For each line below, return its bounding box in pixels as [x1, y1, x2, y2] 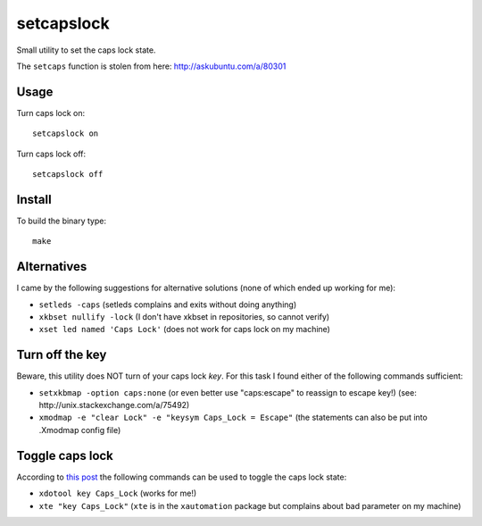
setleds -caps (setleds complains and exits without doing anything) [38, 299, 297, 310]
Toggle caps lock [16, 447, 113, 463]
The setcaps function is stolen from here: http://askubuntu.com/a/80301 [16, 61, 287, 71]
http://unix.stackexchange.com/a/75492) [38, 400, 190, 411]
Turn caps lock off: [16, 148, 87, 159]
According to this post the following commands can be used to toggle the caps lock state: [16, 472, 347, 482]
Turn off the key [16, 347, 107, 363]
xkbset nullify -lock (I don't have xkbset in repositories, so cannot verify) [38, 312, 330, 321]
